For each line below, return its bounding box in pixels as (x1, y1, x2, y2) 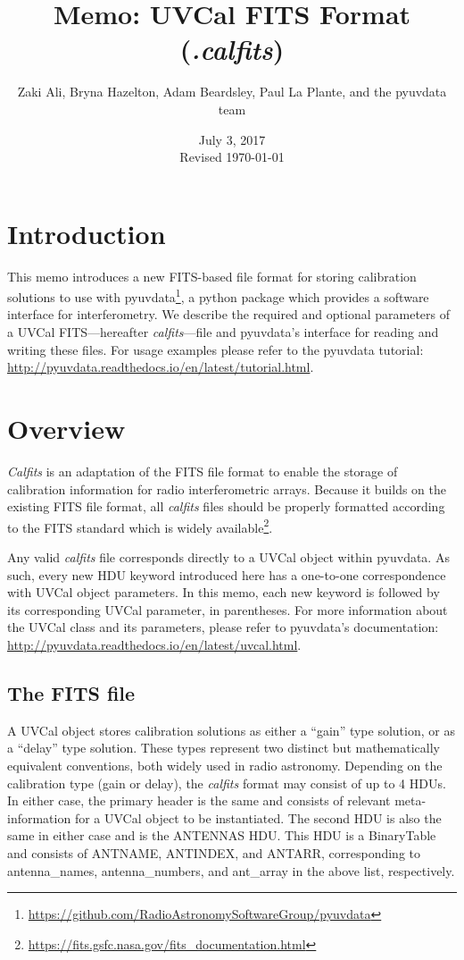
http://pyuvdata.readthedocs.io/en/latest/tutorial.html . (7, 358, 314, 376)
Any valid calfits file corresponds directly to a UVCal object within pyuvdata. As (7, 548, 450, 566)
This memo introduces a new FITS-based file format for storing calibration (7, 266, 417, 285)
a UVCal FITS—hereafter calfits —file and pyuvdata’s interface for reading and (7, 323, 439, 341)
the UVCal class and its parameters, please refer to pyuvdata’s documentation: (7, 618, 439, 636)
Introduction (7, 215, 166, 251)
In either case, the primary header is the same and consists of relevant (7, 791, 391, 810)
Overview (7, 410, 126, 447)
